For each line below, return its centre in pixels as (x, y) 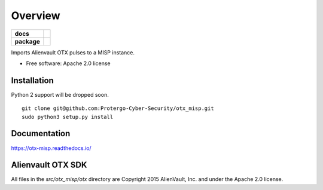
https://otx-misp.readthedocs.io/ (51, 148)
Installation (32, 80)
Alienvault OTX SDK (49, 165)
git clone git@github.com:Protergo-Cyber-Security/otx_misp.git (118, 108)
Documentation (41, 134)
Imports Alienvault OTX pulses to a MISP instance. (73, 52)
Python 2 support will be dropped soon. (60, 94)
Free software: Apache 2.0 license (68, 63)
